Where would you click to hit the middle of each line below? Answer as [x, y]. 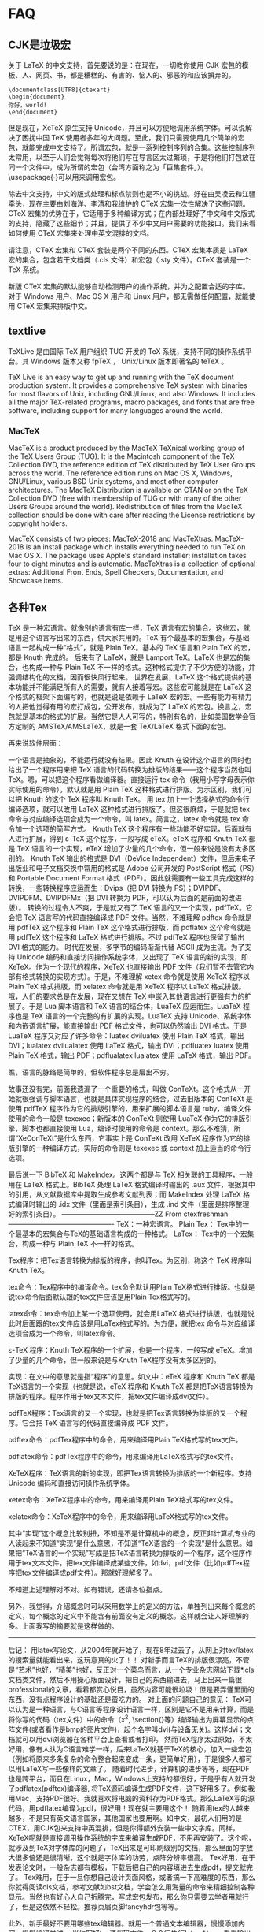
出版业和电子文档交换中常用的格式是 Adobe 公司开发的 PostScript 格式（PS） [132, 868]
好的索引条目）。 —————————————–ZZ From [95, 1214]
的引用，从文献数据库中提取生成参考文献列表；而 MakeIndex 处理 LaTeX [125, 1194]
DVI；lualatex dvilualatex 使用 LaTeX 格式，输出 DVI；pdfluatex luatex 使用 [129, 1045]
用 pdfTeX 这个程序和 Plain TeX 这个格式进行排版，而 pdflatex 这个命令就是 [130, 927]
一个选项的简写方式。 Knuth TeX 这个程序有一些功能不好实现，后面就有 [137, 828]
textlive [27, 331]
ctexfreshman [206, 1214]
